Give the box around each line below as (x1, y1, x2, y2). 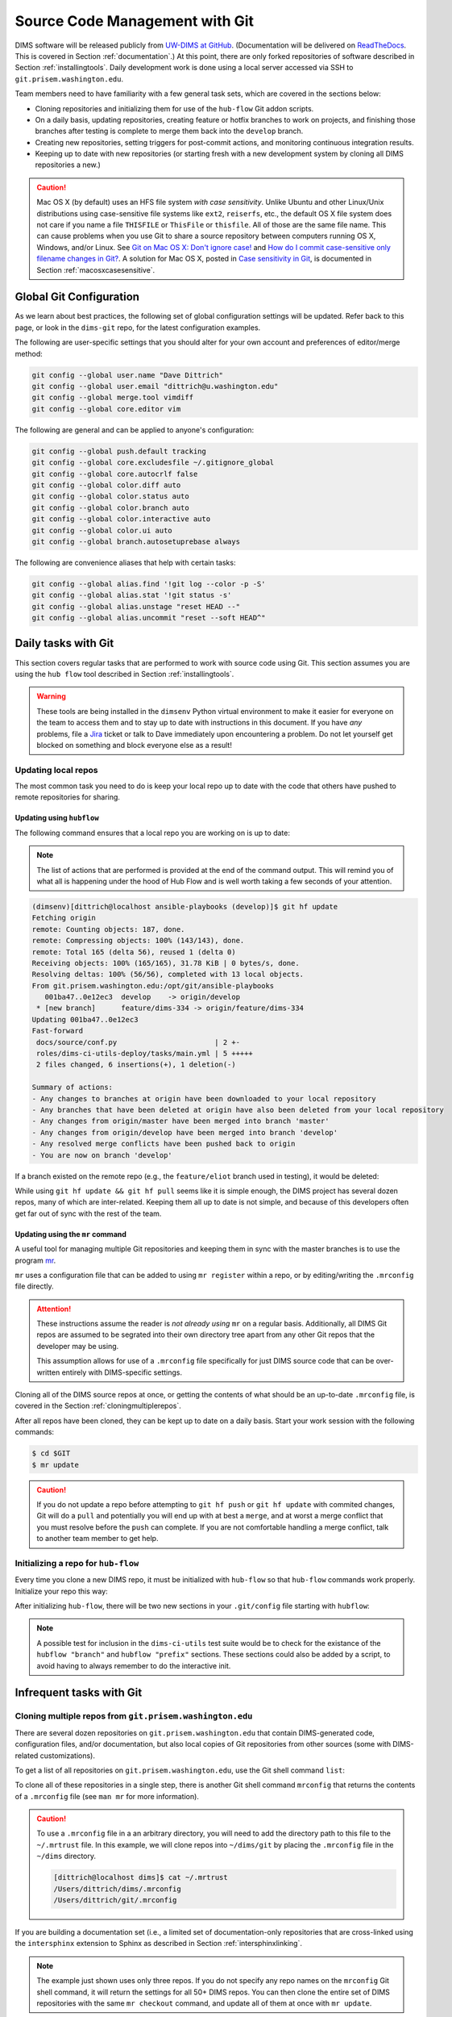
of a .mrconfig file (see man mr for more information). (15, 1791, 199, 1801)
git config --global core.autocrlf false (31, 469, 198, 478)
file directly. (15, 1281, 54, 1291)
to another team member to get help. (36, 1534, 159, 1543)
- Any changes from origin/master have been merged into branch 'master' (31, 1117, 330, 1125)
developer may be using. (36, 1341, 119, 1351)
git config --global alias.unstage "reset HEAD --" (31, 602, 241, 611)
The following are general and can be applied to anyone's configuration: (15, 424, 255, 435)
